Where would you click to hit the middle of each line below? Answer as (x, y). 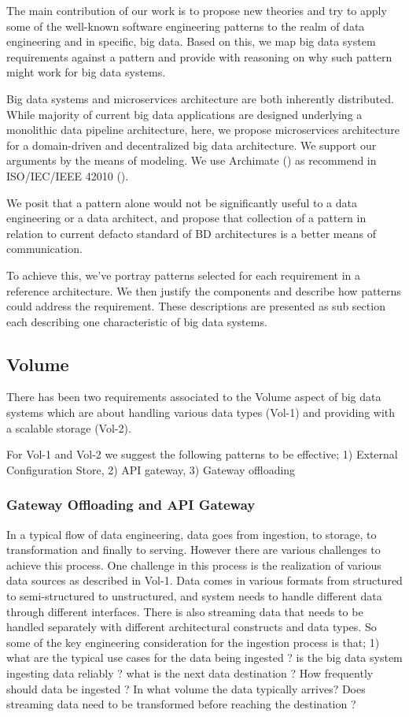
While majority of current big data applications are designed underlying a (184, 114)
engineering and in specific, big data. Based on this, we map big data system (191, 41)
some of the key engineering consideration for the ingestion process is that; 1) (193, 642)
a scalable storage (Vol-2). (69, 427)
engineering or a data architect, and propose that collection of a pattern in (186, 218)
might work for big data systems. (86, 72)
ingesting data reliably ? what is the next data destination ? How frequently (190, 673)
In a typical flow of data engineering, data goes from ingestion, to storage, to (192, 534)
